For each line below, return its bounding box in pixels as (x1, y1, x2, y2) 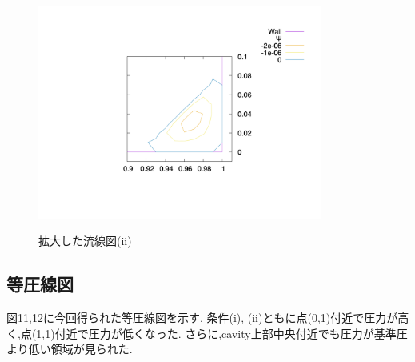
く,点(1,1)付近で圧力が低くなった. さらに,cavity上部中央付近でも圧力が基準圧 (6, 324, 408, 341)
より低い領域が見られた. (6, 340, 133, 357)
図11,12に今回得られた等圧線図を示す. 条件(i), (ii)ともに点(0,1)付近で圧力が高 (6, 308, 409, 325)
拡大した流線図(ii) (38, 232, 132, 249)
